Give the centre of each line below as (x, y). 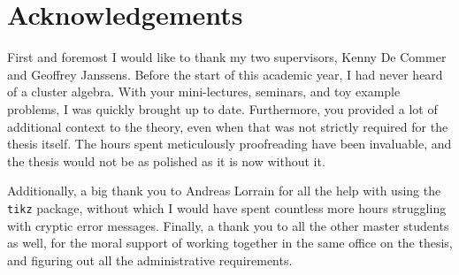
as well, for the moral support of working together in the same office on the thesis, (230, 243)
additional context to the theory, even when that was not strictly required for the (228, 126)
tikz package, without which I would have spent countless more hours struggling (227, 207)
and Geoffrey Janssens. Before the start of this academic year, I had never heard (225, 74)
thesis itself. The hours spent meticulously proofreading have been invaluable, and (229, 144)
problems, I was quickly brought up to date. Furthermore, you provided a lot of (222, 108)
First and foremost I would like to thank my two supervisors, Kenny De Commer (227, 57)
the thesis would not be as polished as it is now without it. (166, 160)
